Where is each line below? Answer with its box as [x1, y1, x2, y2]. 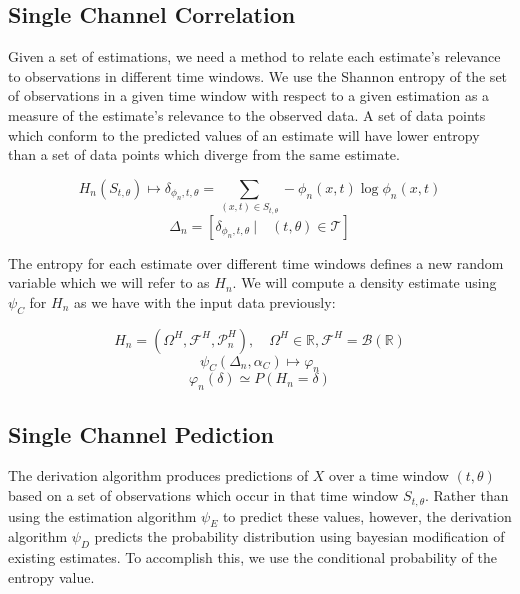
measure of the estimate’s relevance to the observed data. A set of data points [8, 104, 486, 125]
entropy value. [8, 566, 95, 587]
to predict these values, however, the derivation [222, 505, 512, 526]
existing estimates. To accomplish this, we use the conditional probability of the [8, 547, 497, 568]
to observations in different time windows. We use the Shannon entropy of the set [8, 65, 508, 86]
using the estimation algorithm [8, 505, 197, 526]
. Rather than [425, 485, 509, 506]
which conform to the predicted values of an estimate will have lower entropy [8, 124, 480, 145]
